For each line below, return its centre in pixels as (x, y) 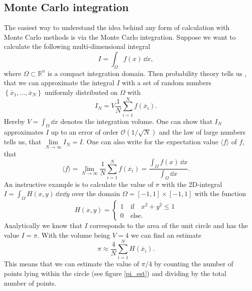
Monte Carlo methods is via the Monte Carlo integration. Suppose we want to (120, 37)
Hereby (15, 121)
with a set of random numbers (167, 83)
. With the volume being (74, 235)
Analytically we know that (43, 225)
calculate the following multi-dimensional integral (77, 46)
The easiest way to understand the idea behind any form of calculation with (117, 27)
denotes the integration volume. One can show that (136, 121)
